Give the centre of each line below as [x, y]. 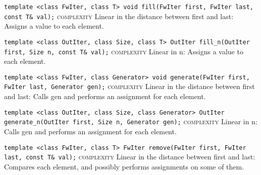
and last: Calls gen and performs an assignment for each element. [105, 96]
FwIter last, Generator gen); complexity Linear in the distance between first [129, 86]
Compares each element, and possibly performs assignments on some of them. [124, 166]
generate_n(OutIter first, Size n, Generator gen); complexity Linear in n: [131, 121]
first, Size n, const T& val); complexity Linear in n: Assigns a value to [124, 51]
